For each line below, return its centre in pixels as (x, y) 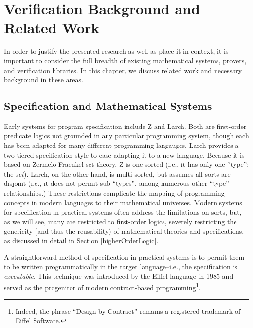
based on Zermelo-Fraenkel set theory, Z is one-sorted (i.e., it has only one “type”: (126, 164)
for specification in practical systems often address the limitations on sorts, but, (123, 212)
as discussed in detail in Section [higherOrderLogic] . (81, 241)
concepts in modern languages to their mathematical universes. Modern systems (123, 202)
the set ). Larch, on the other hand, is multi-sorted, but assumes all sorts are (117, 173)
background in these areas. (44, 80)
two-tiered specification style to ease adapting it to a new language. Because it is (124, 155)
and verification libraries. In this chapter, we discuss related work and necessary (123, 70)
